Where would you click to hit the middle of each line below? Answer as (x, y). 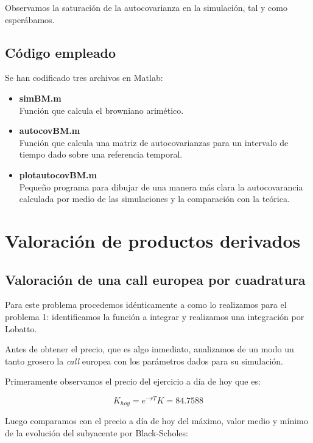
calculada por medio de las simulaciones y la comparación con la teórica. (154, 199)
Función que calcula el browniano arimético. (101, 110)
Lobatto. (21, 328)
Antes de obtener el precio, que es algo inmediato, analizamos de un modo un (149, 349)
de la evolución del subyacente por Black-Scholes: (97, 433)
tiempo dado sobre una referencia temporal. (101, 154)
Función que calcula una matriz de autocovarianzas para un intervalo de (154, 142)
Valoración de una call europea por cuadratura (155, 279)
